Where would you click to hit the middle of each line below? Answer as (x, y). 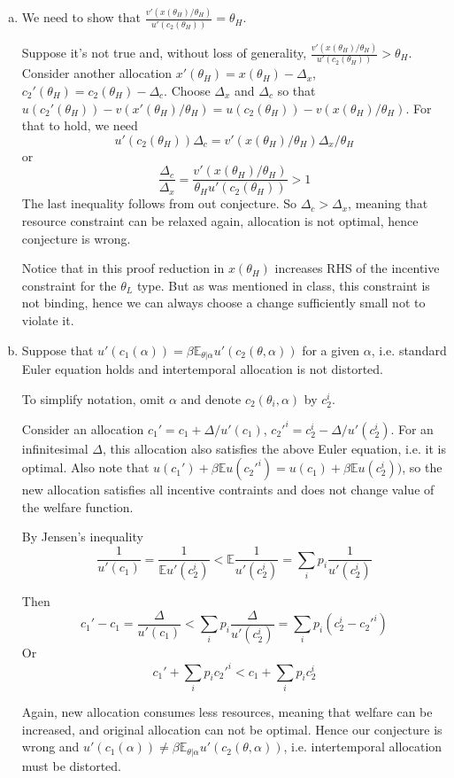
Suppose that (58, 350)
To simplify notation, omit (93, 398)
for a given (331, 350)
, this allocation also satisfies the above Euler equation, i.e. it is (274, 448)
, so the (422, 467)
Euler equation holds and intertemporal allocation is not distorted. (202, 369)
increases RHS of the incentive (357, 268)
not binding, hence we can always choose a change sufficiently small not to (223, 303)
